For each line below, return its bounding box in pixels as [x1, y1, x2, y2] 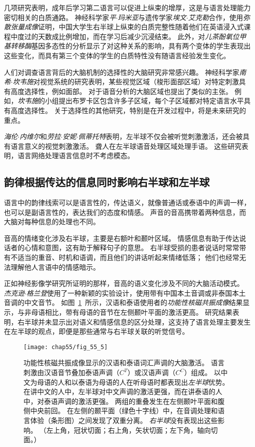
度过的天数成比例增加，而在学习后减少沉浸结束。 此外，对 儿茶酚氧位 [17, 31, 239, 41]
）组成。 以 [184, 367, 221, 377]
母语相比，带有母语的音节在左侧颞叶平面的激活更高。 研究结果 [31, 307, 232, 317]
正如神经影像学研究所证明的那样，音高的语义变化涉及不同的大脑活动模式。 [4, 278, 244, 288]
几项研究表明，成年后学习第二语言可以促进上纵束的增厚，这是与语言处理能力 [4, 2, 251, 12]
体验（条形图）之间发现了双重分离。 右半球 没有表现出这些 [30, 415, 218, 425]
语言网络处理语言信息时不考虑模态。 [17, 150, 134, 161]
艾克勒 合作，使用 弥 [188, 12, 250, 22]
